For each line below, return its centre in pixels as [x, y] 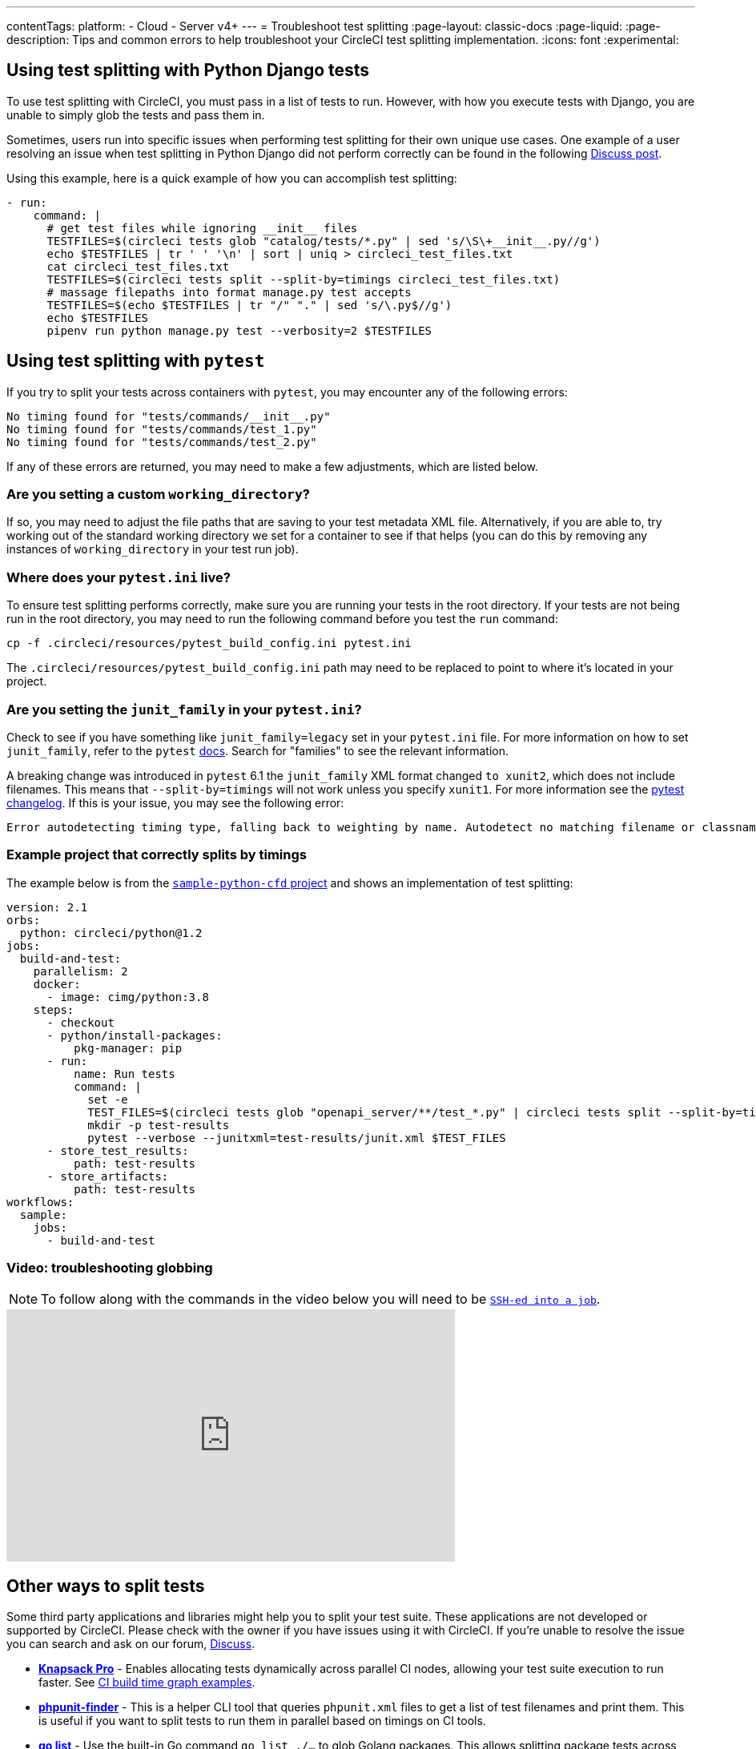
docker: [57, 984]
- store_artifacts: [108, 1176]
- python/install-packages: [135, 1035]
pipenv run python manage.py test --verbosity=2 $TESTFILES [239, 330]
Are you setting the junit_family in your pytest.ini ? [184, 709]
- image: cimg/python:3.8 [128, 997]
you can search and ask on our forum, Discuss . [131, 1644]
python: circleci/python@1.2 [111, 933]
